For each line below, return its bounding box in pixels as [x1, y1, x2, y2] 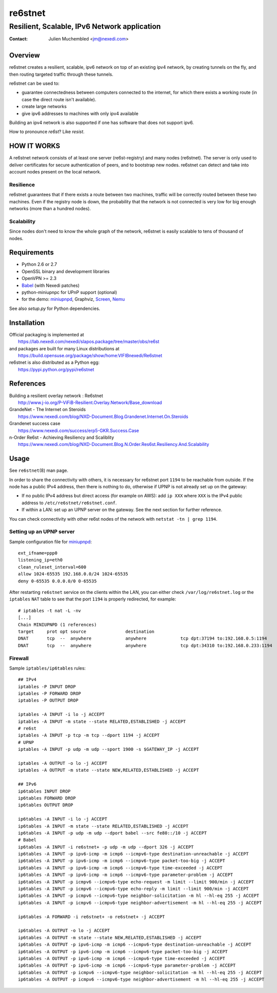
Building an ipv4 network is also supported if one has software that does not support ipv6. [9, 120, 194, 126]
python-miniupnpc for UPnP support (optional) [21, 289, 117, 295]
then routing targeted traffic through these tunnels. [9, 71, 114, 77]
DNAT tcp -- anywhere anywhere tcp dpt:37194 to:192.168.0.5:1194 [18, 636, 267, 641]
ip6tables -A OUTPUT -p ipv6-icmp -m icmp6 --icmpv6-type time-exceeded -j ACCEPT [18, 956, 225, 961]
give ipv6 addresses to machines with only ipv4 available [21, 110, 139, 117]
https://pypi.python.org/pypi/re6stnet [18, 366, 94, 372]
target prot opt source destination [18, 629, 155, 634]
